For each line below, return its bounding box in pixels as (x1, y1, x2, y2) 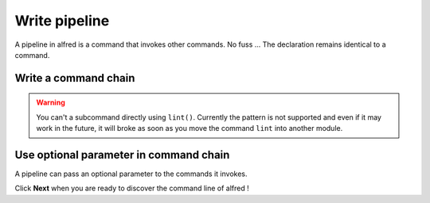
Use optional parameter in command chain (14, 147, 230, 162)
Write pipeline (14, 12, 110, 29)
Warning (36, 98, 65, 107)
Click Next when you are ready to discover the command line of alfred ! (14, 183, 250, 193)
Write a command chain (14, 71, 135, 85)
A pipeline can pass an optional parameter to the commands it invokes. (14, 169, 248, 178)
